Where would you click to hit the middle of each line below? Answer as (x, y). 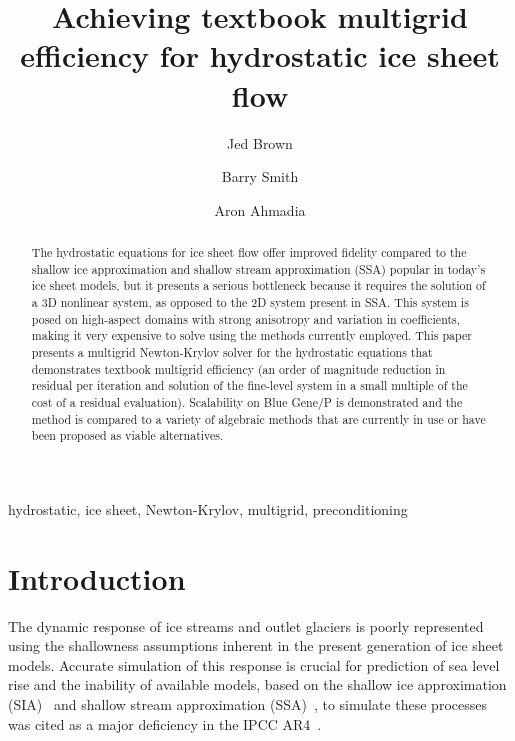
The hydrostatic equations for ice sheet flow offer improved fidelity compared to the (249, 252)
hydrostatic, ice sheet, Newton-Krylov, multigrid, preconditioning (208, 508)
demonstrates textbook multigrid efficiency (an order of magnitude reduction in (238, 368)
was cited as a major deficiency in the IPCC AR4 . (165, 723)
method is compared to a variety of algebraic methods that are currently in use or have (258, 418)
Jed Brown (260, 142)
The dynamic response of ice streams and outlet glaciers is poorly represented (246, 625)
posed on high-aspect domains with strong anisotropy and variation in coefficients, (246, 318)
